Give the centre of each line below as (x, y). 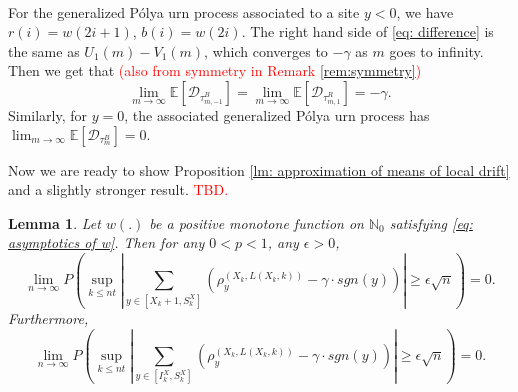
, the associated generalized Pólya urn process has (277, 114)
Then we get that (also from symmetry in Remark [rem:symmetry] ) (215, 70)
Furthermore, (48, 317)
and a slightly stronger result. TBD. (118, 189)
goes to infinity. (436, 50)
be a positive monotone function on (256, 222)
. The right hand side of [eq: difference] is (367, 31)
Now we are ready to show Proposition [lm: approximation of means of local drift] (259, 169)
